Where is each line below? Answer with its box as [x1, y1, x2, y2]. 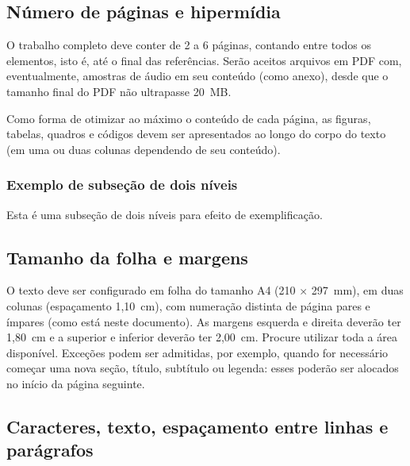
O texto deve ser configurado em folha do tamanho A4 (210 [6, 282, 296, 298]
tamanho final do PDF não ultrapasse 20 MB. [6, 83, 232, 99]
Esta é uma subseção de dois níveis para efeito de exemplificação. [6, 206, 323, 222]
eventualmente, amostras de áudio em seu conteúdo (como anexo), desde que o [6, 67, 389, 84]
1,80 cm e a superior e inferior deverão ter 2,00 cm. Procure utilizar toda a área [6, 329, 397, 345]
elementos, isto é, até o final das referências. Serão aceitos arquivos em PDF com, [6, 52, 402, 68]
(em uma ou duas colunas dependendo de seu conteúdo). [6, 141, 281, 157]
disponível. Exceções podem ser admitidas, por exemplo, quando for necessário [6, 344, 389, 360]
